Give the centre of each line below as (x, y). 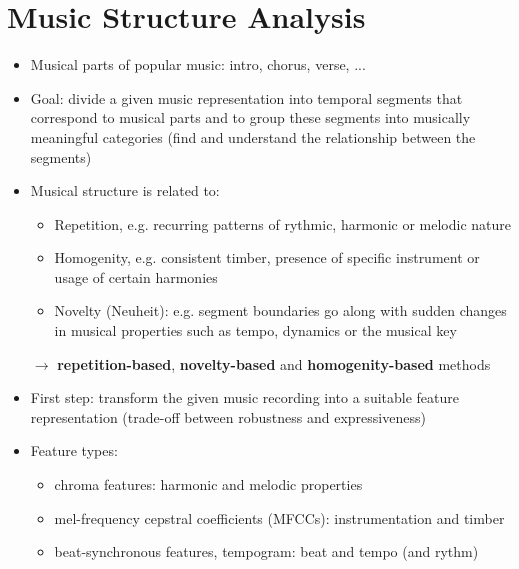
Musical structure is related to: (125, 190)
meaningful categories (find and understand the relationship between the (253, 136)
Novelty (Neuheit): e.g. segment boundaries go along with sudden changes (280, 310)
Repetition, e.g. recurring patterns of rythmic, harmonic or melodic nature (282, 223)
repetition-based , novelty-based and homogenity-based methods (274, 363)
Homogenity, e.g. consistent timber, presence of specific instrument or (267, 257)
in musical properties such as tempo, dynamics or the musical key (255, 330)
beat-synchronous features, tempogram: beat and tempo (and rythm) (266, 551)
